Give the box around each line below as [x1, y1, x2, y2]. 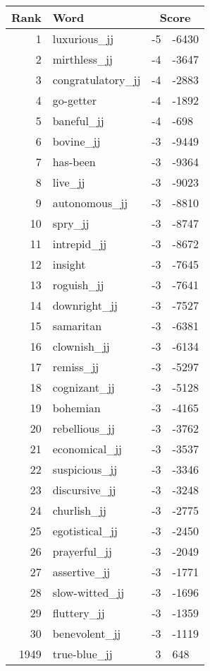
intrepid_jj [52, 235, 107, 252]
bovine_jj [52, 133, 101, 149]
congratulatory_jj [52, 71, 141, 88]
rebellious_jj [52, 420, 115, 436]
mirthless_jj [52, 51, 113, 67]
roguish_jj [52, 276, 104, 293]
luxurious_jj [52, 30, 114, 47]
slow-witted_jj [52, 584, 125, 600]
